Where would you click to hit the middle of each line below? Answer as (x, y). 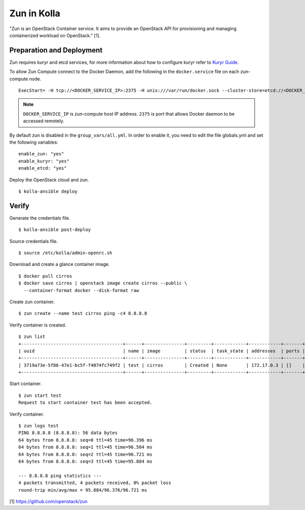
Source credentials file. (34, 241)
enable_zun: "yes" (41, 154)
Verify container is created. (38, 325)
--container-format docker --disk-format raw (81, 290)
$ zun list (32, 337)
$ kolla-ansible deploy (48, 191)
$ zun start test (40, 395)
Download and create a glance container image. (60, 264)
